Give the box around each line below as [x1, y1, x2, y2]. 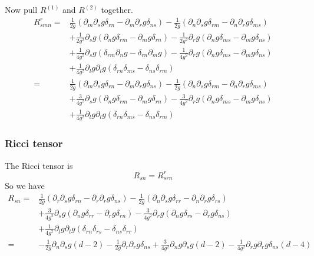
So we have [5, 179, 45, 192]
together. [101, 4, 133, 15]
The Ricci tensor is [5, 159, 73, 171]
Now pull [5, 4, 38, 15]
